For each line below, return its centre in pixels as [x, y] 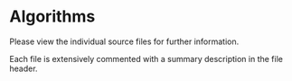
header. [24, 68]
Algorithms [52, 17]
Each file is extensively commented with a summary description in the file [146, 58]
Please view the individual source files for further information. [124, 41]
